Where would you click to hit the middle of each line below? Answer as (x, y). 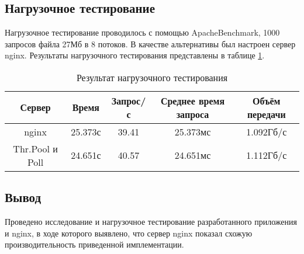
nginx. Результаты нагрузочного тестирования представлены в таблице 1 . (135, 55)
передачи (266, 114)
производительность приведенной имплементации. (94, 244)
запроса (193, 114)
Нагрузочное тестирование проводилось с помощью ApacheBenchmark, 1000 (142, 32)
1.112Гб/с (267, 155)
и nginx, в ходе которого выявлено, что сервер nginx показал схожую (129, 233)
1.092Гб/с (267, 131)
